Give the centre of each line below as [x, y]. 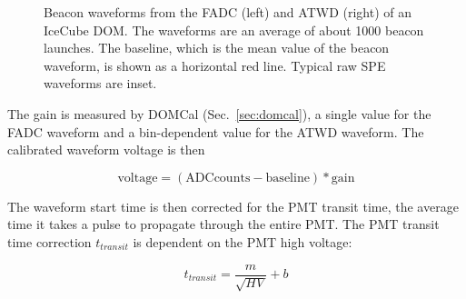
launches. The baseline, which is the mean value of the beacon [217, 48]
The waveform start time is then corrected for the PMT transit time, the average [233, 206]
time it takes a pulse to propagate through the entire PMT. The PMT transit [223, 224]
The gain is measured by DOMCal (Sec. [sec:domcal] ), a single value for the [219, 113]
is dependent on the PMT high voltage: [243, 241]
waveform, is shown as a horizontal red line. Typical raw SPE [215, 65]
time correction [50, 241]
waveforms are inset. [100, 83]
